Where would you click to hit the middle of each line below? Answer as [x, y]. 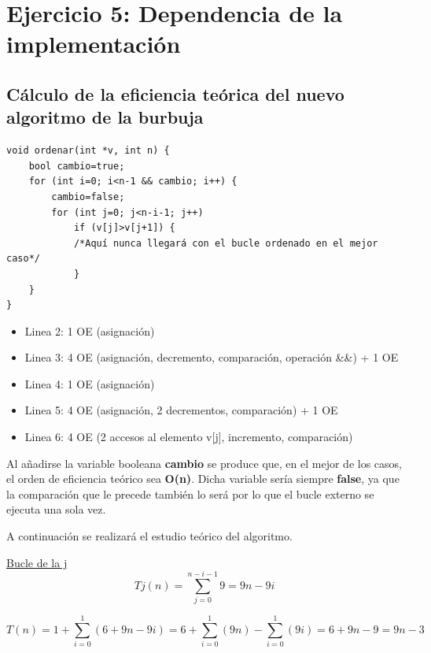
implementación [94, 44]
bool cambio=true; [77, 166]
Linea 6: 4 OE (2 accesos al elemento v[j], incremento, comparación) [189, 437]
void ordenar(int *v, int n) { [88, 151]
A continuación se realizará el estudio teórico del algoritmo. [149, 536]
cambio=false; [88, 197]
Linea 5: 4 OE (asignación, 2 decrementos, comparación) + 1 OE [181, 410]
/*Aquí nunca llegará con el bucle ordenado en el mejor [226, 243]
